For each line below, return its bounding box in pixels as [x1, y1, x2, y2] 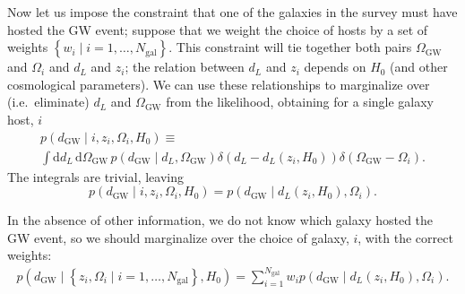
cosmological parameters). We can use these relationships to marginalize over [7, 74, 430, 93]
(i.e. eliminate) [7, 92, 90, 111]
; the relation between [125, 57, 245, 76]
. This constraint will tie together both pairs [168, 38, 412, 56]
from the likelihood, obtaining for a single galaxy [166, 92, 435, 111]
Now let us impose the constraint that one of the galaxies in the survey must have [7, 3, 458, 21]
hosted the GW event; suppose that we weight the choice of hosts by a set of [7, 20, 428, 39]
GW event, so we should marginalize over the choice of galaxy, [7, 228, 349, 246]
